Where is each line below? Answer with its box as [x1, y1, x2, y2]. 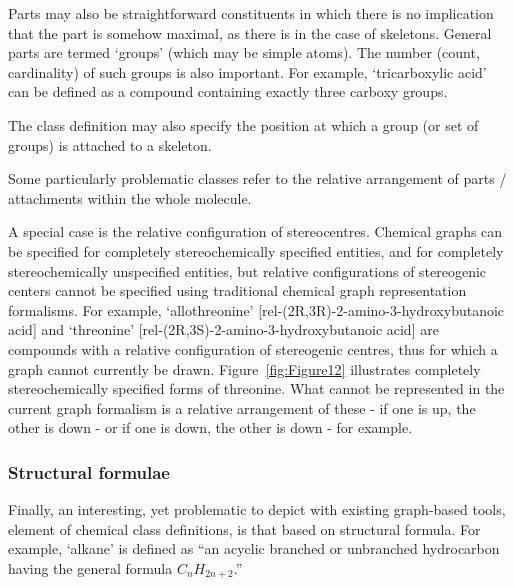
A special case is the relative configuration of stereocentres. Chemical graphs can [8, 221, 503, 242]
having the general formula [8, 557, 173, 578]
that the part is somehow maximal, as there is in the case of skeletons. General [8, 22, 492, 43]
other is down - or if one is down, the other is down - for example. [8, 417, 413, 438]
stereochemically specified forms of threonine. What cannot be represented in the [8, 378, 505, 399]
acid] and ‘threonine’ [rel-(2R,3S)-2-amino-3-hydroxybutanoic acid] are [8, 319, 439, 340]
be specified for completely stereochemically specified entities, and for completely [8, 240, 504, 261]
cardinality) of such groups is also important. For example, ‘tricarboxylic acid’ [8, 61, 487, 82]
